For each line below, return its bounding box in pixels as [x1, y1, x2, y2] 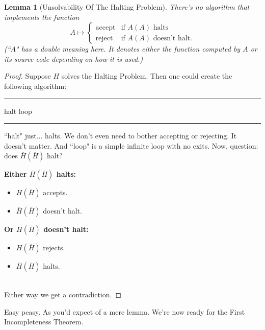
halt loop [4, 105, 32, 116]
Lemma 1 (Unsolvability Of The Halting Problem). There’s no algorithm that [4, 2, 250, 12]
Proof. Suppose [4, 70, 51, 81]
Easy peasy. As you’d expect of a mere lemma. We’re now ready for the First [4, 306, 245, 317]
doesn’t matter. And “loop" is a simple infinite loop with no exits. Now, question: [4, 140, 258, 151]
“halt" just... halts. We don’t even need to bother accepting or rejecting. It [4, 130, 237, 141]
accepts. [43, 187, 68, 198]
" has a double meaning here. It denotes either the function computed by [16, 43, 241, 54]
